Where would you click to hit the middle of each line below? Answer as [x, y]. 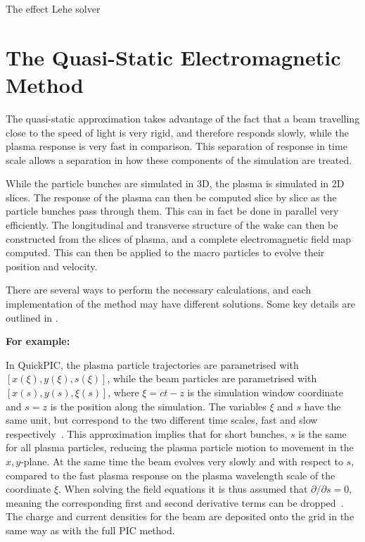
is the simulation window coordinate [265, 392]
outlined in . [32, 317]
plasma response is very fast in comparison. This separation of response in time [177, 146]
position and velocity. [52, 266]
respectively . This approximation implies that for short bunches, [147, 433]
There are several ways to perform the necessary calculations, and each [159, 290]
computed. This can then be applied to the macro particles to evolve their [165, 252]
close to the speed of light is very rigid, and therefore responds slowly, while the [177, 132]
